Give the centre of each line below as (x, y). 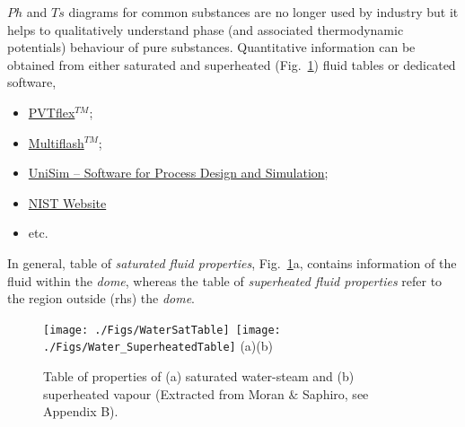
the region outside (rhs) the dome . (101, 298)
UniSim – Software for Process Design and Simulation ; (178, 173)
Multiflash (56, 142)
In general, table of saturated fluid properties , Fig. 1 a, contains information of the (232, 262)
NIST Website (67, 202)
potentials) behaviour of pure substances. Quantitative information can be (211, 47)
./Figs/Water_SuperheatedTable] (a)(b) (158, 346)
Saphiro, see (336, 393)
